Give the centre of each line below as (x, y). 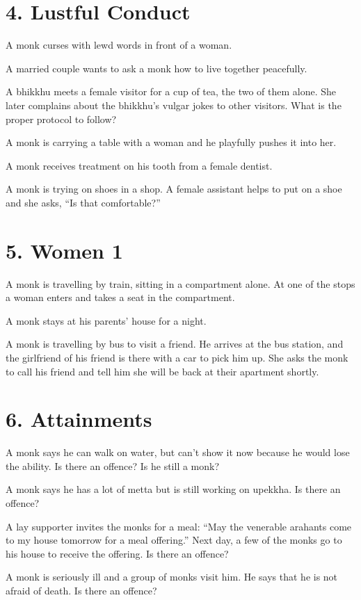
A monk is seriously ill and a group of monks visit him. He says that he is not (172, 577)
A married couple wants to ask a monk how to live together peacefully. (157, 68)
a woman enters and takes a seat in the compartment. (120, 297)
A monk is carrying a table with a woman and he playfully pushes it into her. (171, 142)
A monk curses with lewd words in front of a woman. (119, 45)
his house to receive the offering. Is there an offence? (117, 553)
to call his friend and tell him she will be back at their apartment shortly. (162, 371)
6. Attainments (79, 419)
